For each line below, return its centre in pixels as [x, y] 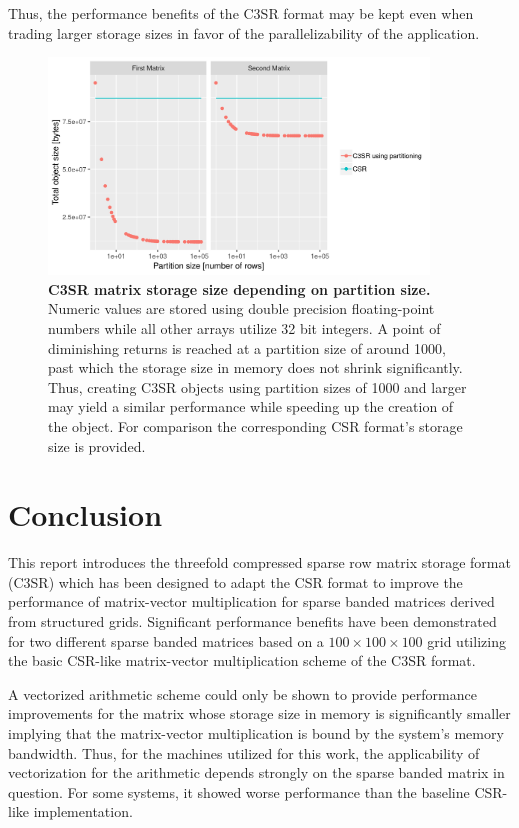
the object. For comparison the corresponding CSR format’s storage [255, 425]
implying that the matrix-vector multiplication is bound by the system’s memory [256, 733]
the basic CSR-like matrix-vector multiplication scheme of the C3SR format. [242, 660]
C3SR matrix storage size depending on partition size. [239, 288]
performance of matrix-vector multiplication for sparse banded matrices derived [251, 601]
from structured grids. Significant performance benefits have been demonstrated [252, 621]
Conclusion [85, 514]
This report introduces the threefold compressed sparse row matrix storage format [259, 562]
